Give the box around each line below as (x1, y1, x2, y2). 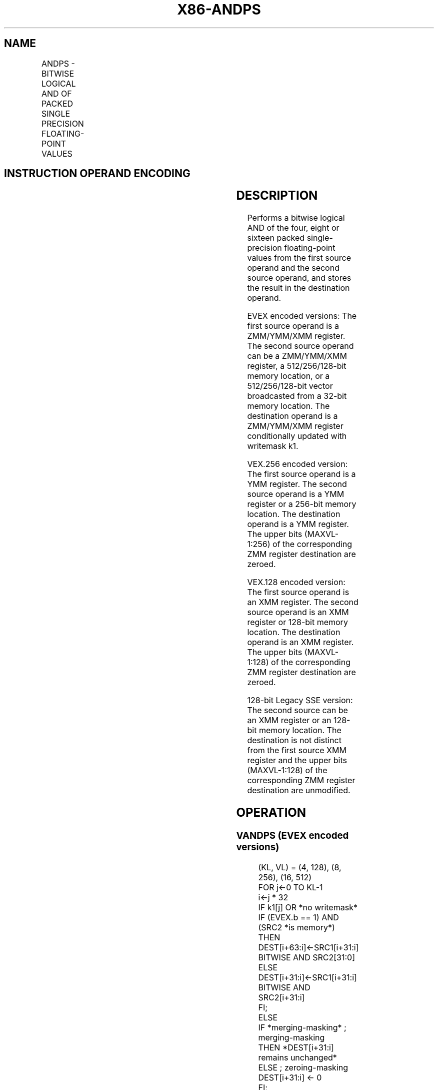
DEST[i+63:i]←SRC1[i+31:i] (258, 942, 359, 952)
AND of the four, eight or (247, 223, 339, 233)
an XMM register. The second (247, 597, 358, 608)
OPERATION (236, 805, 306, 820)
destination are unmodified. (247, 785, 350, 796)
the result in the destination (247, 283, 350, 293)
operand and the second (247, 263, 339, 273)
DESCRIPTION (236, 188, 318, 203)
